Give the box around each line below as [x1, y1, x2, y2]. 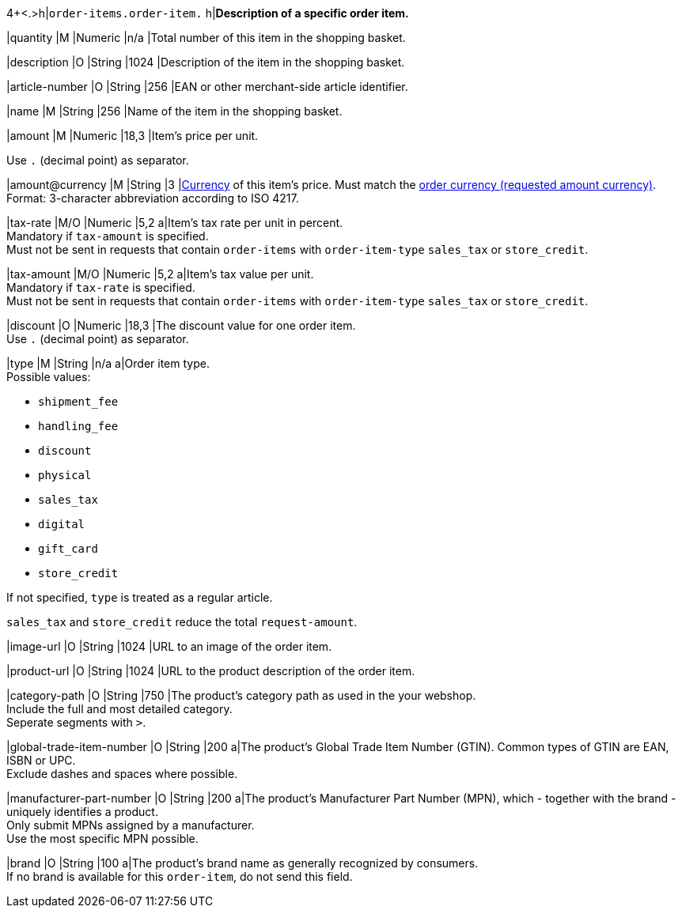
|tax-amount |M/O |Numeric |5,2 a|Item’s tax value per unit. [6, 267, 314, 281]
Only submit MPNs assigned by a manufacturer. [6, 818, 255, 832]
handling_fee [38, 420, 119, 432]
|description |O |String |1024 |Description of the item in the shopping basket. [6, 55, 405, 69]
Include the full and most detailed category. [6, 702, 233, 716]
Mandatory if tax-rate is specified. [6, 281, 195, 294]
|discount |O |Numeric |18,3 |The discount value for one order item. [6, 319, 356, 332]
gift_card [38, 542, 98, 555]
